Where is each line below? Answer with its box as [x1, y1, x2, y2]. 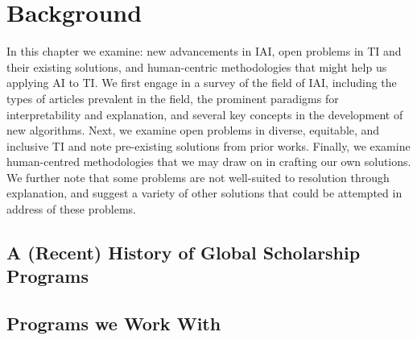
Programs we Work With [6, 311, 221, 336]
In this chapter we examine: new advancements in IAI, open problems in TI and [6, 43, 402, 60]
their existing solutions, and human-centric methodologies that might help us [6, 58, 387, 75]
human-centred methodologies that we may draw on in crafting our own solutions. [6, 153, 411, 170]
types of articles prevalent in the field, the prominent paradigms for [6, 89, 339, 106]
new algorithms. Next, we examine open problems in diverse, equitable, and [6, 122, 380, 139]
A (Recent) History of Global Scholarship [6, 240, 361, 265]
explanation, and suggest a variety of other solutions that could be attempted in [6, 185, 403, 201]
